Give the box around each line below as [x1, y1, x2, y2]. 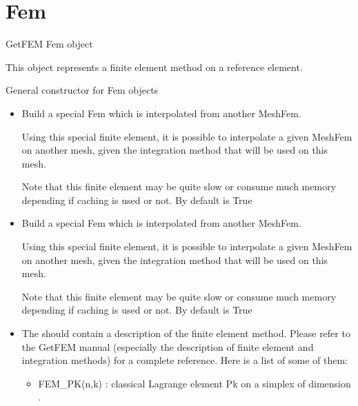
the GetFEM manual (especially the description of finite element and [21, 339, 314, 354]
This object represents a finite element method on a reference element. [6, 59, 303, 74]
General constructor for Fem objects [6, 83, 159, 97]
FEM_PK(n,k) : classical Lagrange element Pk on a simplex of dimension [38, 376, 351, 390]
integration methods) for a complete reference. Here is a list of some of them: [21, 353, 348, 367]
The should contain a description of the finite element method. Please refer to [21, 326, 350, 341]
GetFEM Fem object [6, 37, 93, 51]
